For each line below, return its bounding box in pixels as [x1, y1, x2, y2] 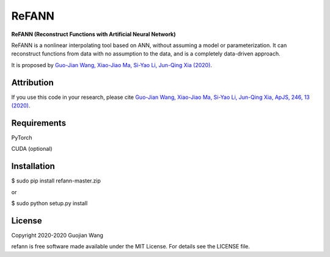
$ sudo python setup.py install [11, 200, 88, 207]
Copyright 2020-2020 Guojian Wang [11, 231, 104, 239]
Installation [11, 161, 55, 172]
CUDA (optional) [11, 145, 53, 153]
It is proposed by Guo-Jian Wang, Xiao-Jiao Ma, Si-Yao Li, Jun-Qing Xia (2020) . [11, 61, 212, 68]
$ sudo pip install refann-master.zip [11, 177, 101, 184]
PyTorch [11, 134, 32, 141]
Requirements [11, 118, 67, 128]
